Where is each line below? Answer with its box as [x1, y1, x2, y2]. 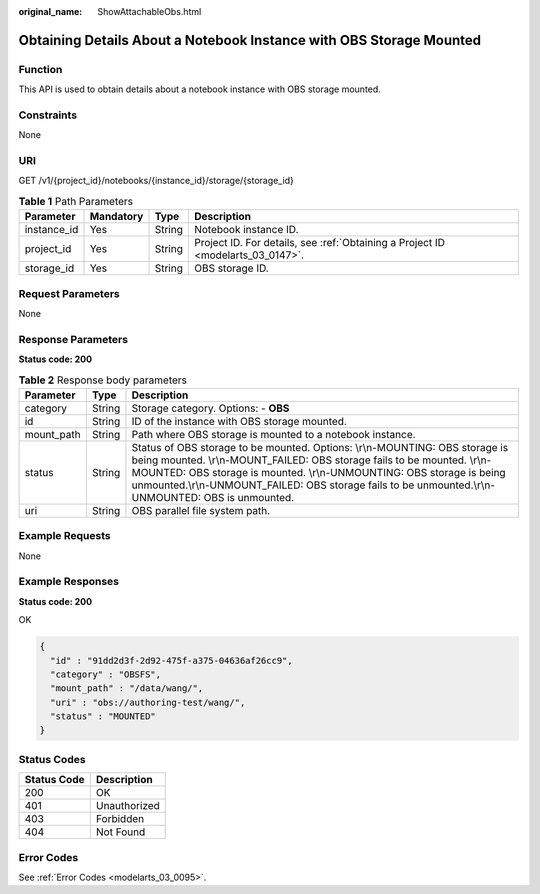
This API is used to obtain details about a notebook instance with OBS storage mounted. [18, 83, 382, 95]
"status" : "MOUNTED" [50, 711, 157, 722]
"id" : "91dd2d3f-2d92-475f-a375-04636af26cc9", [50, 655, 294, 666]
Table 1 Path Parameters [18, 195, 134, 209]
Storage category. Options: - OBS [131, 401, 290, 415]
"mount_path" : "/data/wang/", [50, 683, 204, 694]
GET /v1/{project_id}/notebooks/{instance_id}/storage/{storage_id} [18, 175, 294, 187]
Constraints [18, 108, 78, 122]
